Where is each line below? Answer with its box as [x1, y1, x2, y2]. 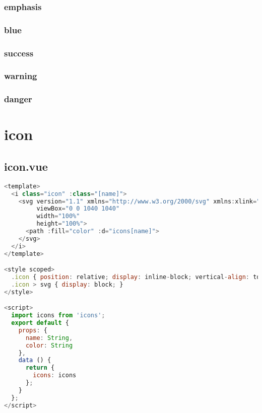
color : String [25, 341, 73, 349]
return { [25, 364, 55, 372]
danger [4, 93, 32, 105]
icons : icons [33, 372, 77, 379]
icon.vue [4, 158, 48, 174]
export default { [11, 319, 69, 327]
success [4, 46, 34, 59]
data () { [18, 357, 51, 364]
